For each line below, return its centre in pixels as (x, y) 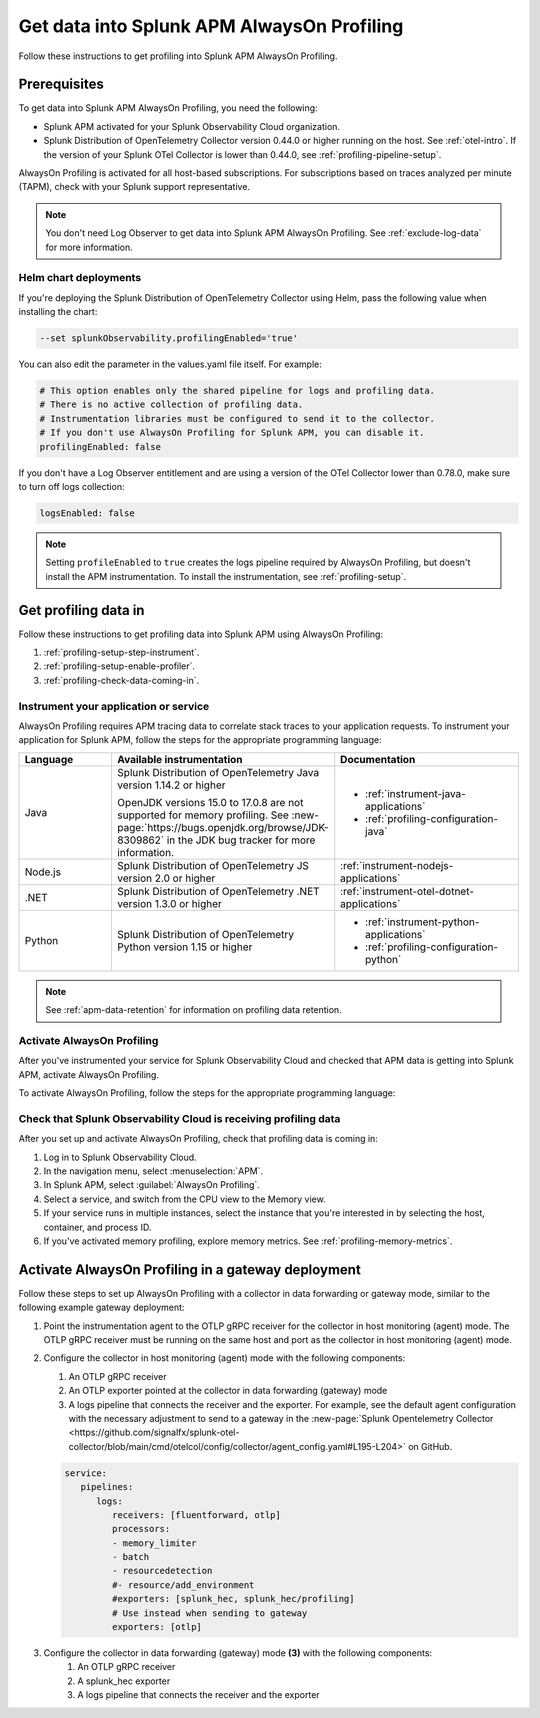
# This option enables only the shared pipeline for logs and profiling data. (237, 391)
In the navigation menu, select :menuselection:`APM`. (153, 1171)
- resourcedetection (162, 1571)
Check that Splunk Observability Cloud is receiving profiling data (179, 1118)
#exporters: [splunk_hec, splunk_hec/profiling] (233, 1599)
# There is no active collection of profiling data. (171, 404)
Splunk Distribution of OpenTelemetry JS (213, 865)
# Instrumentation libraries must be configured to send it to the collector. (237, 418)
